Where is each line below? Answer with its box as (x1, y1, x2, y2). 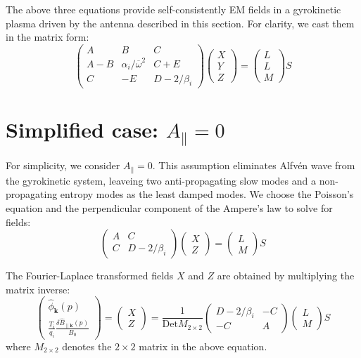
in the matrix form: (6, 29, 89, 44)
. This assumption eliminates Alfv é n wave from (152, 158, 355, 173)
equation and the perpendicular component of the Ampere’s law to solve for (6, 200, 333, 215)
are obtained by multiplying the (217, 268, 355, 283)
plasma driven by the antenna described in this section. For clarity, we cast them (6, 15, 355, 30)
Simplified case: (6, 114, 159, 143)
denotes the (62, 338, 112, 353)
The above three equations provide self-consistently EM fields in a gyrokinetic (6, 2, 341, 16)
